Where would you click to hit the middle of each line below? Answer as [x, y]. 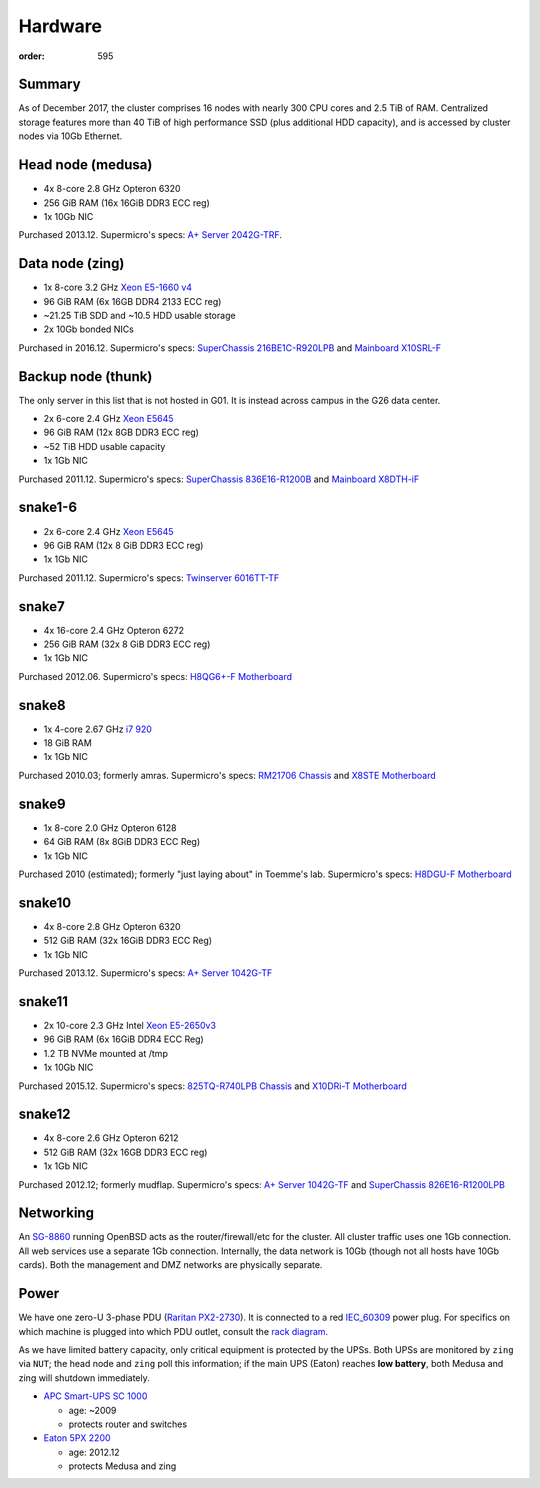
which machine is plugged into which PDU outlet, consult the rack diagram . [173, 1331]
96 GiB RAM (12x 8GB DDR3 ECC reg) [121, 432]
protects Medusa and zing [122, 1466]
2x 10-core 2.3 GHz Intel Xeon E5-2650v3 [130, 1025]
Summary [49, 84]
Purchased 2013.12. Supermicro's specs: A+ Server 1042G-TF [145, 973]
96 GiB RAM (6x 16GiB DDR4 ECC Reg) [123, 1039]
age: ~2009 [92, 1410]
